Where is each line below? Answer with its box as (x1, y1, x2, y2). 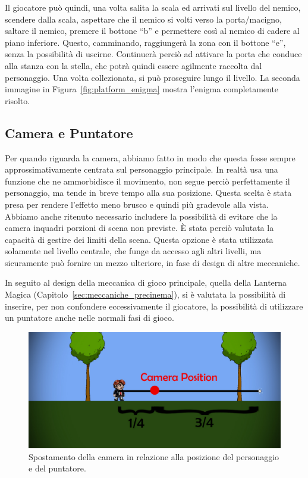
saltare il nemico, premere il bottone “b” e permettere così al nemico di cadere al (5, 24, 300, 37)
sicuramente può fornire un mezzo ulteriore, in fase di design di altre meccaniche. (5, 256, 300, 268)
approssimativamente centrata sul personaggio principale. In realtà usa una (5, 163, 278, 176)
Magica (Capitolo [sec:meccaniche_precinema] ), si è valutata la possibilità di (5, 288, 286, 301)
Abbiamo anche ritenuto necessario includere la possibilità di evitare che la (5, 210, 278, 222)
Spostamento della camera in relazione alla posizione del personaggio (29, 450, 279, 463)
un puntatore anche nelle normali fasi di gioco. (5, 311, 174, 324)
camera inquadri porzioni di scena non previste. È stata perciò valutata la (5, 221, 274, 234)
